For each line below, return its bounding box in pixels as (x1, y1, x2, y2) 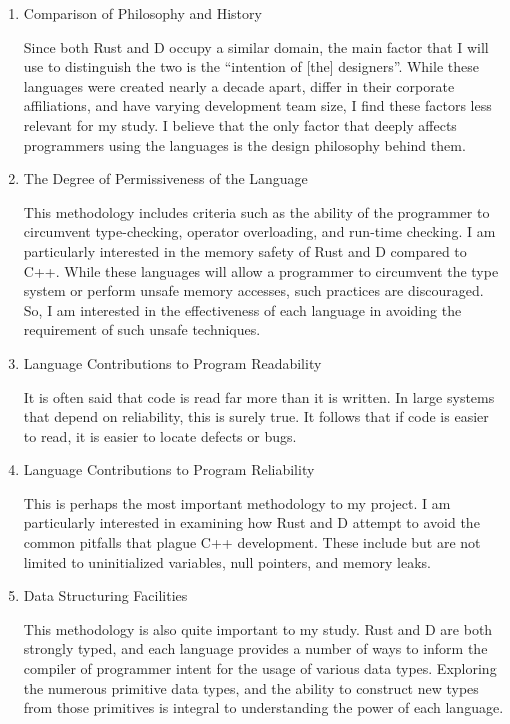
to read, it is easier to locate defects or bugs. (23, 425, 297, 446)
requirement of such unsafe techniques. (23, 319, 261, 340)
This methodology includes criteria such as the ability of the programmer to (23, 201, 490, 222)
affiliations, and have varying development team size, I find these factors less (23, 95, 492, 116)
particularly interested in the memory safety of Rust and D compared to (23, 240, 467, 261)
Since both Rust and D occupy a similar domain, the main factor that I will (23, 36, 489, 57)
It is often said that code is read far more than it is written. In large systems (23, 386, 495, 407)
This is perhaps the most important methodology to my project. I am (23, 492, 451, 513)
